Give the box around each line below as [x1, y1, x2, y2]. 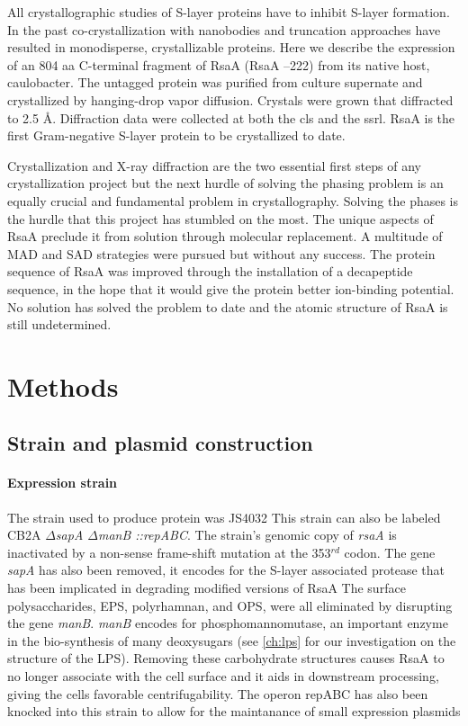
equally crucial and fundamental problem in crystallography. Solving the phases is [7, 191, 459, 210]
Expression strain [7, 473, 118, 492]
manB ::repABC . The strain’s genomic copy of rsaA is [97, 525, 397, 544]
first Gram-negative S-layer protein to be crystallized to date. [7, 126, 346, 145]
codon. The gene [344, 542, 436, 561]
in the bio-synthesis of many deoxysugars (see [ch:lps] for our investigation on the [7, 631, 456, 650]
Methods [7, 367, 119, 404]
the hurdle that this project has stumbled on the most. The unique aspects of [7, 209, 434, 228]
